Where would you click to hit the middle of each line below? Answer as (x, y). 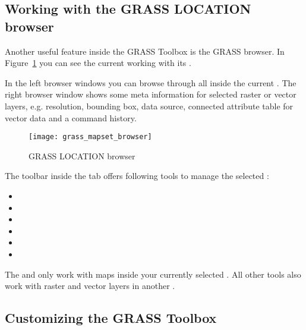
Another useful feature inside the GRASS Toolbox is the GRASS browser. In (145, 51)
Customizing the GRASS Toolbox (111, 318)
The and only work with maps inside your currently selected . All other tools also (153, 274)
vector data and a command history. (71, 117)
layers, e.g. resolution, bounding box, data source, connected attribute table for (149, 106)
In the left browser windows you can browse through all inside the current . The (151, 82)
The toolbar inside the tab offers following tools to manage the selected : (137, 176)
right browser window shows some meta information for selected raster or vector (151, 94)
